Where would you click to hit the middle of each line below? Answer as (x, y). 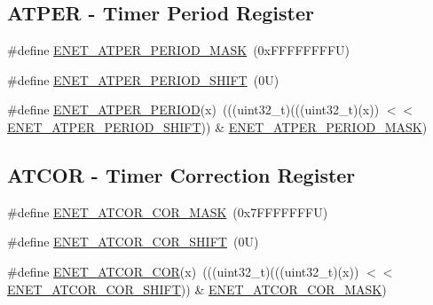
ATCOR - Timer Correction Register (181, 174)
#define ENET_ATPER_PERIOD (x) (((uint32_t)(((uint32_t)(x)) (193, 109)
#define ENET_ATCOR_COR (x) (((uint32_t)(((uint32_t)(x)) (183, 271)
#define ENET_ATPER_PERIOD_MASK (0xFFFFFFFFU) (179, 50)
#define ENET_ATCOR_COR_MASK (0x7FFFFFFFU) (168, 211)
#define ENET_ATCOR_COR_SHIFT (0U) (133, 242)
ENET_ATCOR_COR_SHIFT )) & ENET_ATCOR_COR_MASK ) (197, 289)
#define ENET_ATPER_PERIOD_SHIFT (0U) (143, 79)
